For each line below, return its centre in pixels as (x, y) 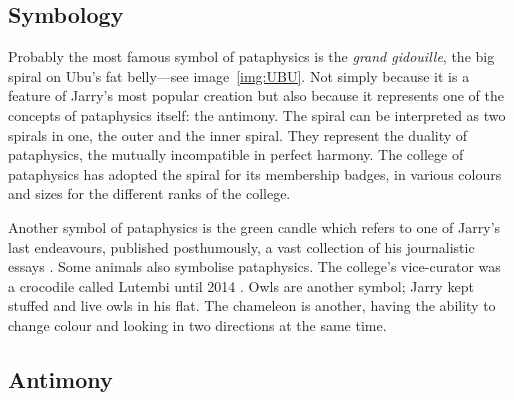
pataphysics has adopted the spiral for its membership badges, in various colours (255, 173)
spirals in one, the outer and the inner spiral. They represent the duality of (238, 134)
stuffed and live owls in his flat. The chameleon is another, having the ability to (252, 305)
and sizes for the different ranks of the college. (149, 193)
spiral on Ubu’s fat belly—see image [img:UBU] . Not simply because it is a (239, 75)
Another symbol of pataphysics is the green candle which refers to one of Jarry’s (254, 226)
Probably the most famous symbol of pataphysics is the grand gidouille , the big (251, 56)
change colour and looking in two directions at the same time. (197, 324)
